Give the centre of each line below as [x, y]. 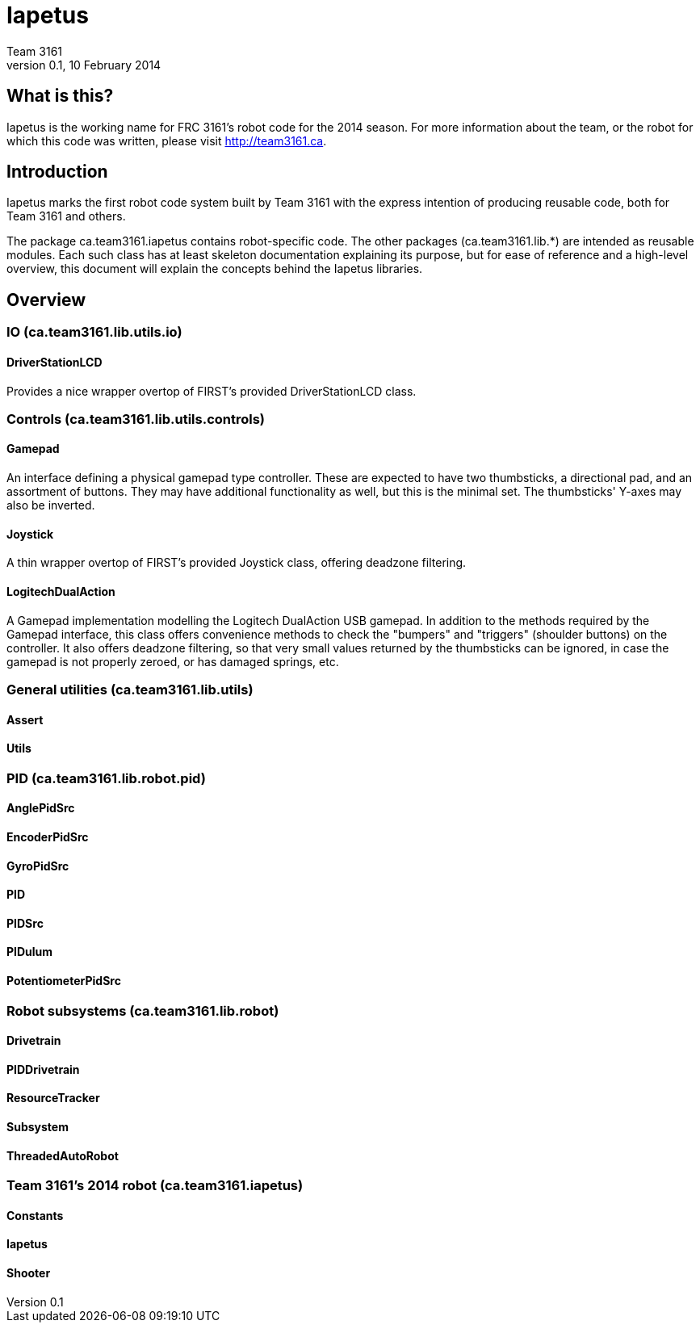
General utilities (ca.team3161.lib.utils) [130, 689]
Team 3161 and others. [66, 216]
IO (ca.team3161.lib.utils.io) [94, 332]
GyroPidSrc [38, 866]
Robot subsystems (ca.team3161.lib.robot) [143, 1010]
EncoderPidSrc [48, 836]
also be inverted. [51, 505]
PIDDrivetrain [43, 1069]
